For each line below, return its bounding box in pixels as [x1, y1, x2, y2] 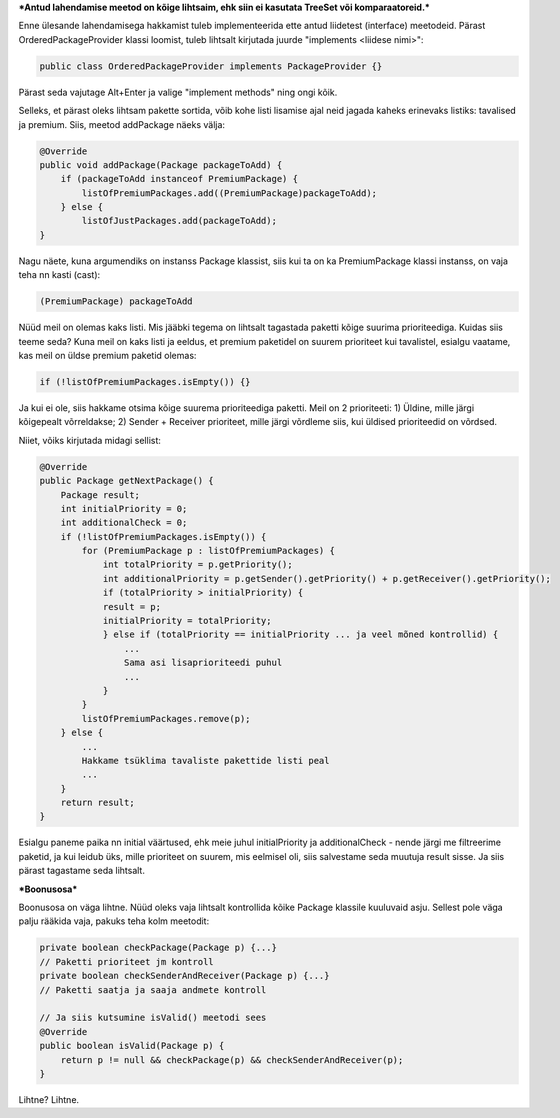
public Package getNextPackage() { [39, 475, 214, 487]
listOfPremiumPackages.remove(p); [81, 713, 251, 724]
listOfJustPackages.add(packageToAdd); [81, 215, 277, 227]
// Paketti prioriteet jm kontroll [39, 956, 214, 967]
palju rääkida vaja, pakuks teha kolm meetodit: [18, 915, 210, 927]
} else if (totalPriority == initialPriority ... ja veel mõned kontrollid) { [102, 629, 499, 640]
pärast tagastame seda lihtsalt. [18, 865, 145, 877]
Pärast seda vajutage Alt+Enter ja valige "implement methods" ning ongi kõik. [18, 86, 338, 98]
